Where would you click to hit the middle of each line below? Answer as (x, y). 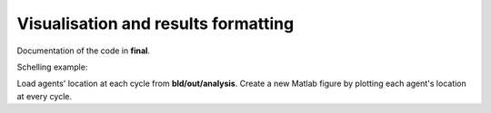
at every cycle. (45, 96)
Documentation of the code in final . (83, 51)
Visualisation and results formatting (155, 24)
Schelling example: (52, 67)
